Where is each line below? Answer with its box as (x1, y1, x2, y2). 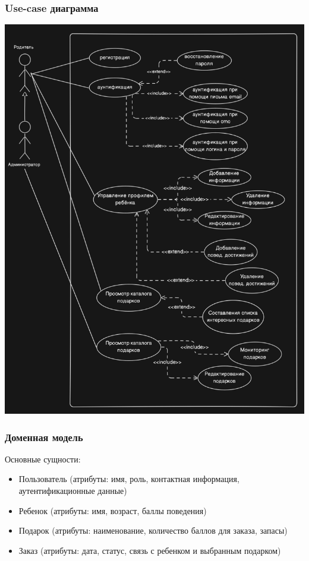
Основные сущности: (5, 452, 81, 465)
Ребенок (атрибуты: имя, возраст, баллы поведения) (18, 504, 207, 516)
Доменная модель (5, 429, 83, 444)
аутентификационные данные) (18, 484, 127, 496)
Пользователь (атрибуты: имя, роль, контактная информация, (18, 473, 239, 485)
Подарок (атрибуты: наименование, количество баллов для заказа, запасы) (18, 524, 288, 537)
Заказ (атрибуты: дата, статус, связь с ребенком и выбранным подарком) (18, 544, 281, 556)
